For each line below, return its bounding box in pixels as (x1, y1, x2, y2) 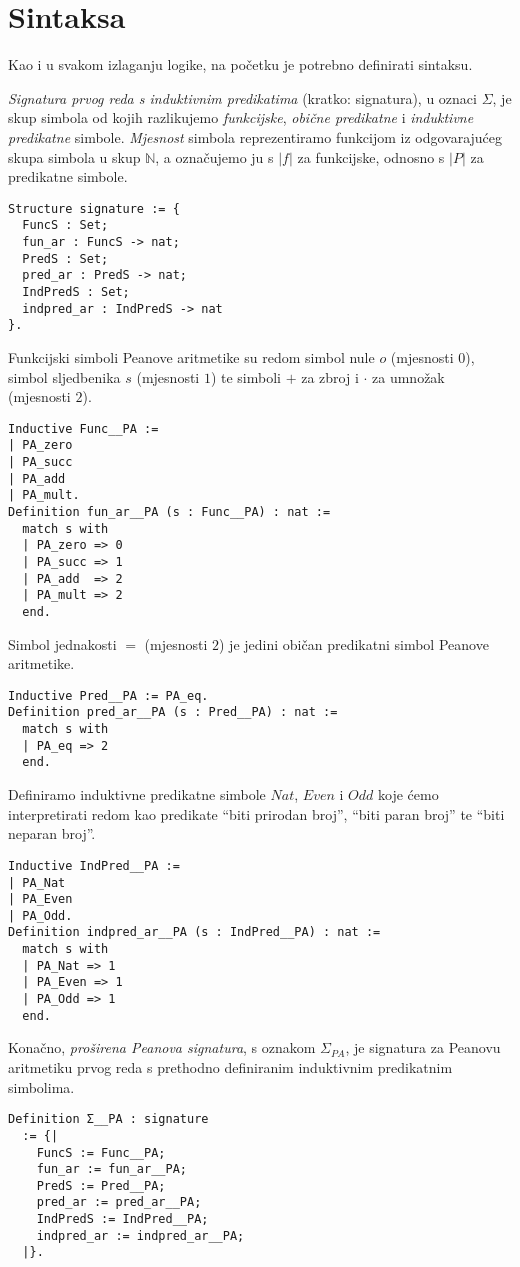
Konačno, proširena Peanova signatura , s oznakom (8, 1037, 316, 1058)
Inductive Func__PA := (8, 421, 159, 436)
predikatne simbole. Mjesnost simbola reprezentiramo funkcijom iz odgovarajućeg (8, 126, 503, 147)
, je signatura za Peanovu (345, 1037, 501, 1058)
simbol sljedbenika (8, 366, 121, 387)
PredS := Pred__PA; (36, 1178, 166, 1193)
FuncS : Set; (22, 218, 109, 233)
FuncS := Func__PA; (36, 1145, 166, 1160)
